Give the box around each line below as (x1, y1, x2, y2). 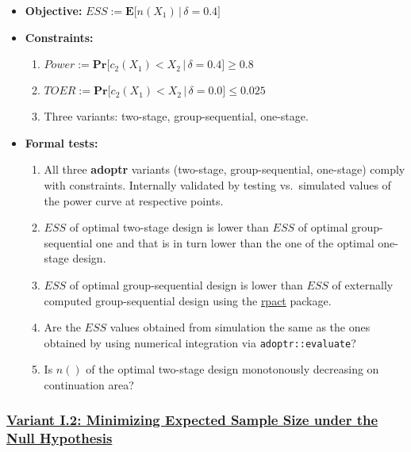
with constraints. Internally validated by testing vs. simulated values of (44, 176, 391, 193)
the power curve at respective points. (44, 192, 224, 209)
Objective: (25, 2, 83, 18)
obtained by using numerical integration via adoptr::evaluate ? (44, 334, 356, 350)
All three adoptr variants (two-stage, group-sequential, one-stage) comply (44, 161, 405, 178)
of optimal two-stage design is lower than (69, 219, 269, 236)
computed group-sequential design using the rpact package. (44, 292, 332, 308)
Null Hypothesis (6, 428, 113, 448)
